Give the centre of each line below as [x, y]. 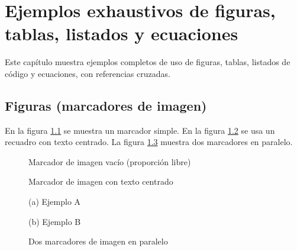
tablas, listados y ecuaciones [122, 33]
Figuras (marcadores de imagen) [106, 105]
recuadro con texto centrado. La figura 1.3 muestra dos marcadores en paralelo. [149, 142]
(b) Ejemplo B [55, 221]
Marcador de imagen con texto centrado [101, 181]
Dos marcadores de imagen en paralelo [98, 241]
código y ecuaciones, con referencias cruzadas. [88, 73]
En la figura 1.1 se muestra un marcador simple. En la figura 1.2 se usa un [140, 130]
